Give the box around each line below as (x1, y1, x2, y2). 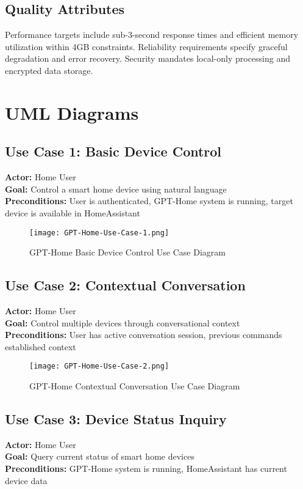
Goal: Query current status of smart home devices (5, 450, 194, 463)
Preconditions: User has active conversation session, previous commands (5, 328, 282, 341)
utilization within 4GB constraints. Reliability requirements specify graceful (5, 40, 288, 53)
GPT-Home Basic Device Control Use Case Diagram (29, 246, 226, 259)
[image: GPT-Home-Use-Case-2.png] (29, 362, 169, 371)
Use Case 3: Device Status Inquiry (5, 410, 227, 428)
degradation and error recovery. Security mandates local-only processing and (5, 52, 291, 65)
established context (5, 340, 76, 353)
